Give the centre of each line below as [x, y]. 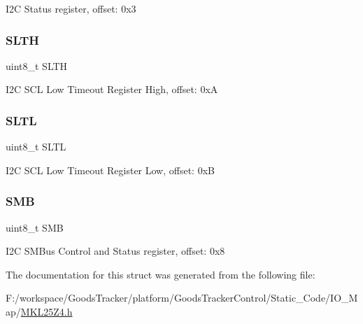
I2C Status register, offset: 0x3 [71, 8]
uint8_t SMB [35, 227]
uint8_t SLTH [37, 65]
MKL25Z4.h [47, 311]
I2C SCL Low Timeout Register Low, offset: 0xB [110, 170]
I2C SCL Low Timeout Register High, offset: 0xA [112, 89]
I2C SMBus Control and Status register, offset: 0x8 [115, 251]
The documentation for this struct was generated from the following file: [161, 274]
